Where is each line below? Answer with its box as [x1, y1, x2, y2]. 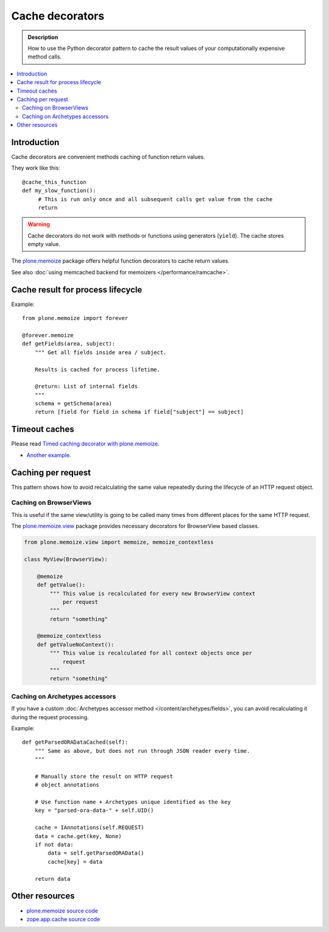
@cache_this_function [22, 179, 87, 185]
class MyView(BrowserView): [24, 555, 108, 563]
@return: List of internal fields [34, 383, 138, 390]
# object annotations [34, 781, 100, 789]
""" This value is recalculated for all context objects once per [49, 650, 253, 656]
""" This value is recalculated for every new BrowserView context [49, 590, 256, 597]
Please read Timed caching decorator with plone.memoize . [11, 440, 160, 447]
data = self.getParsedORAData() [48, 850, 144, 856]
